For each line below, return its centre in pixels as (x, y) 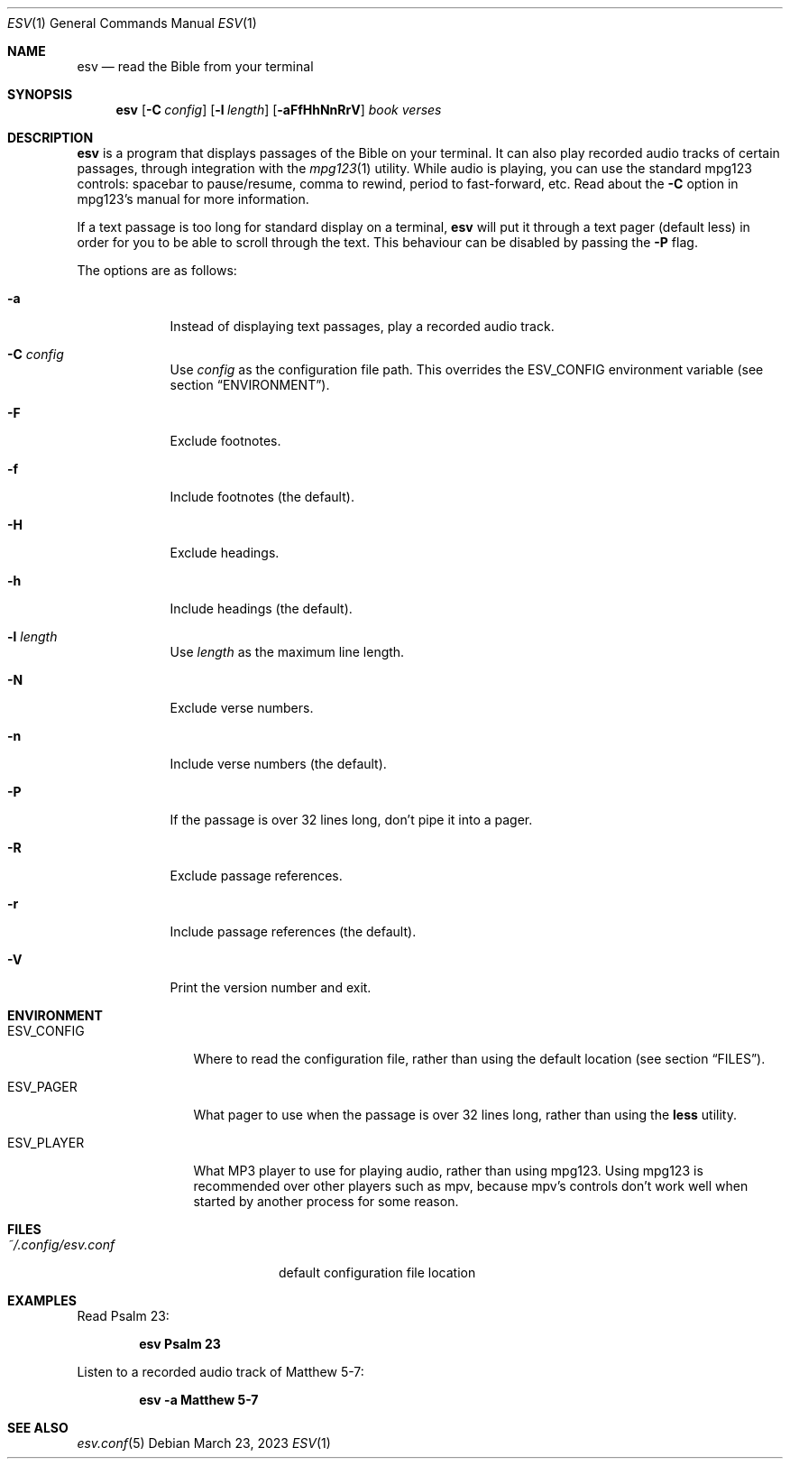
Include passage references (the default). (293, 931)
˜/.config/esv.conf (61, 1245)
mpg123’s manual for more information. (193, 199)
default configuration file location (377, 1272)
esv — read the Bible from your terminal (195, 66)
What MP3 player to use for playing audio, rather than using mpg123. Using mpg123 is (448, 1171)
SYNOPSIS (40, 94)
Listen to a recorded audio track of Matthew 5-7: (220, 1372)
